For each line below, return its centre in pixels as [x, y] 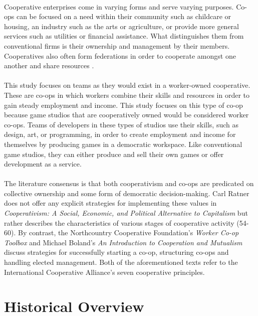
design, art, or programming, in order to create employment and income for [120, 134]
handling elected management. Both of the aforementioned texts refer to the [121, 262]
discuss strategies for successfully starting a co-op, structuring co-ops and [116, 252]
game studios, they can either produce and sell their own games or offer [114, 154]
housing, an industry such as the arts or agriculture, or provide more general [121, 26]
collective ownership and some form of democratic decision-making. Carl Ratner [127, 193]
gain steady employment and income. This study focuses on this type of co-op [123, 105]
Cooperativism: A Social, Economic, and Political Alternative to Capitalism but [126, 213]
